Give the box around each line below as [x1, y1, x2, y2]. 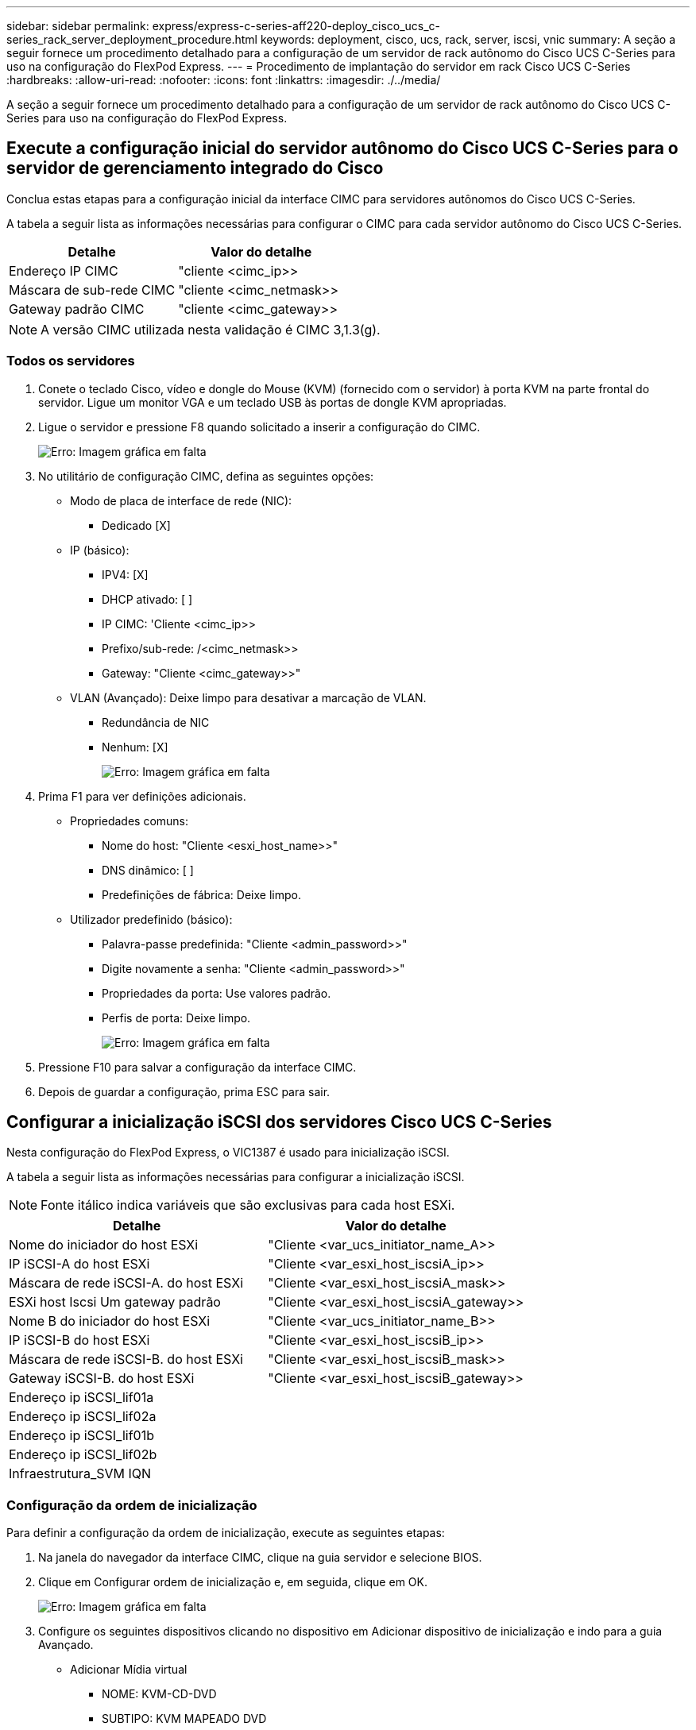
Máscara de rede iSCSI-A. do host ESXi [9, 1275, 244, 1292]
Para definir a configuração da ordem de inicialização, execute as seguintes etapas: [6, 1526, 445, 1540]
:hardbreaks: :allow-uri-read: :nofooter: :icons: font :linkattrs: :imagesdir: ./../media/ [6, 73, 441, 87]
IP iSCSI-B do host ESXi [9, 1332, 150, 1349]
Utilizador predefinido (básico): [70, 912, 233, 926]
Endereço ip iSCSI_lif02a [9, 1408, 157, 1425]
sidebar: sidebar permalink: [6, 19, 149, 33]
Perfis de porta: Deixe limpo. [102, 1010, 251, 1025]
